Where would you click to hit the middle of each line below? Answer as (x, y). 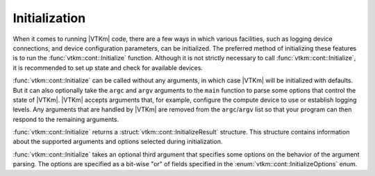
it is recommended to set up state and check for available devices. (108, 68)
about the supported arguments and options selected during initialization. (118, 141)
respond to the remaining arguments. (66, 119)
